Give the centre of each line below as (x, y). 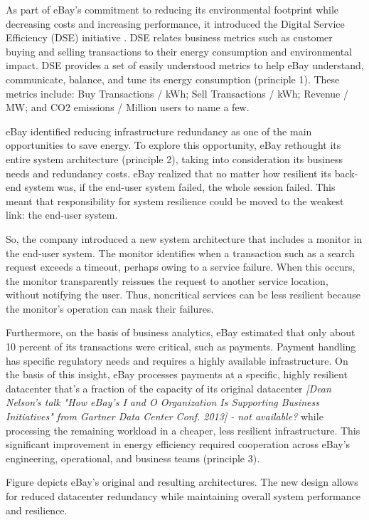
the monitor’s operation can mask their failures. (110, 308)
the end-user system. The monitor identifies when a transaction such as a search (180, 253)
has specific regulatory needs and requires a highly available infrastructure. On (177, 360)
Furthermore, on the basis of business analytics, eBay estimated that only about (181, 332)
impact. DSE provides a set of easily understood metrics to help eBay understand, (185, 65)
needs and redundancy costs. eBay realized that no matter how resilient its (169, 173)
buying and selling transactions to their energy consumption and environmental (179, 51)
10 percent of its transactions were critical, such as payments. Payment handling (181, 347)
